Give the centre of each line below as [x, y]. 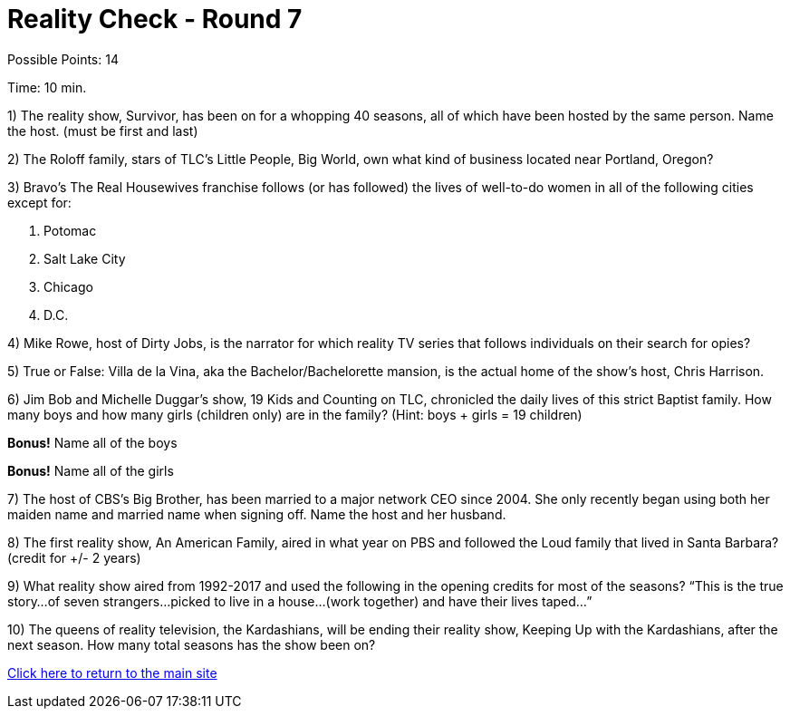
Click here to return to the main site [112, 672]
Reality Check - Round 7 [155, 19]
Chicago [68, 286]
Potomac [70, 230]
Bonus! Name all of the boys [92, 442]
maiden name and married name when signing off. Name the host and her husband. [257, 514]
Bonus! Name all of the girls [91, 470]
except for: [39, 202]
